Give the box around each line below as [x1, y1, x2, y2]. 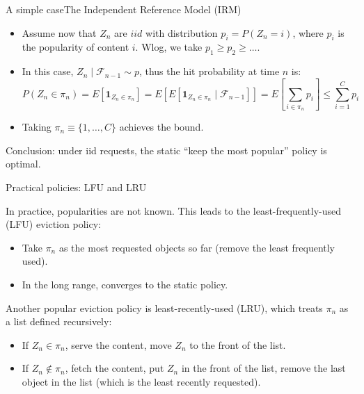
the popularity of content [22, 40, 129, 54]
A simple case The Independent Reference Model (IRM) [6, 2, 242, 16]
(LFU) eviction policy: [6, 217, 101, 231]
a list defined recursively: [6, 314, 112, 329]
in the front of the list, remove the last [181, 361, 346, 375]
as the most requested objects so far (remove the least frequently [58, 240, 335, 254]
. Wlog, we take [135, 40, 203, 54]
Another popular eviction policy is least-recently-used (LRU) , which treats [6, 300, 323, 315]
